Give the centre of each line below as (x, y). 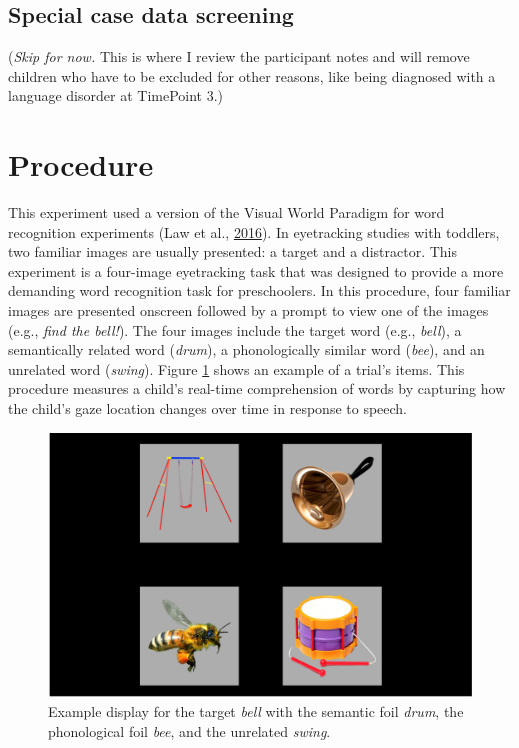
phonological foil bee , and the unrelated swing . (189, 730)
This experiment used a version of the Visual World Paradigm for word (226, 212)
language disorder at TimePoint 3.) (116, 95)
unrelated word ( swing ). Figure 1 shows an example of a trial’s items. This (236, 368)
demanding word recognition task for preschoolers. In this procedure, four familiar (259, 290)
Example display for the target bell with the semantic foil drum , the (256, 711)
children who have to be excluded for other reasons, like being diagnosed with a (252, 75)
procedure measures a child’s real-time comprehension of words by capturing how (257, 388)
